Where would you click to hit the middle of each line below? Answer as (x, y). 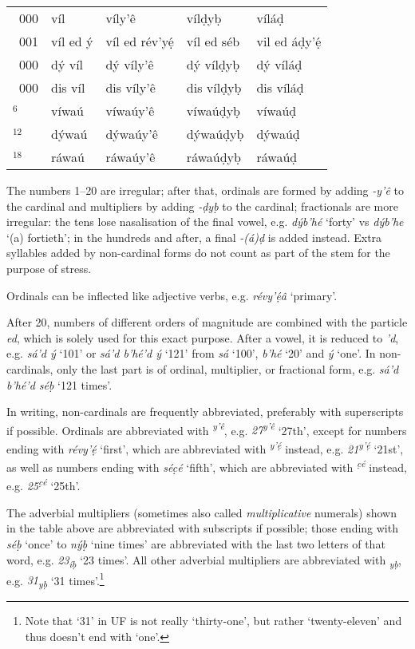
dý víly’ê (130, 64)
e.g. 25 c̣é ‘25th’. (43, 485)
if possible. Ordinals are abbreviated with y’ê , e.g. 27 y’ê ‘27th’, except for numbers (207, 429)
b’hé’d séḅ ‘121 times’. (59, 384)
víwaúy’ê (130, 111)
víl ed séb (213, 41)
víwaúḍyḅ (213, 111)
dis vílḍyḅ (214, 87)
